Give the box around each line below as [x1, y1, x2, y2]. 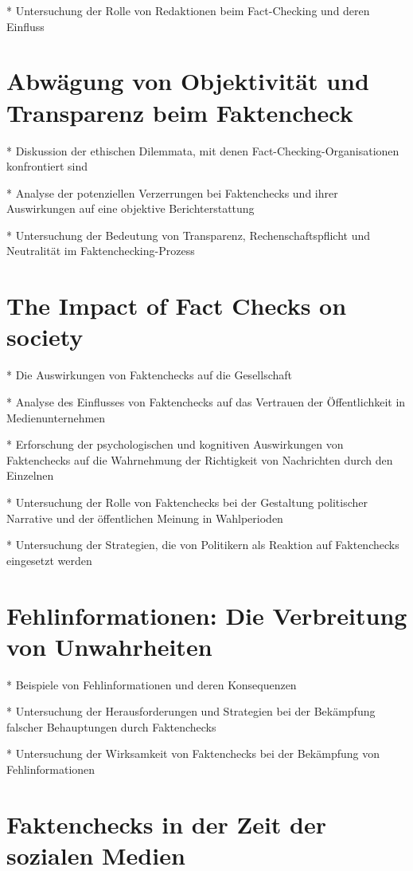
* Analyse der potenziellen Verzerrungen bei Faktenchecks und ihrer [6, 184, 338, 201]
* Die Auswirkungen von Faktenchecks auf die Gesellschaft [6, 367, 292, 383]
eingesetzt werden [6, 551, 92, 568]
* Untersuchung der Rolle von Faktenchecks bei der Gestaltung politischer [6, 493, 368, 510]
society [6, 320, 84, 353]
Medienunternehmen [6, 409, 106, 426]
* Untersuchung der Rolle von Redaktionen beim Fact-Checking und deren [6, 2, 370, 18]
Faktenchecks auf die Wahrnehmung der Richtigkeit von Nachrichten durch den [6, 451, 393, 468]
